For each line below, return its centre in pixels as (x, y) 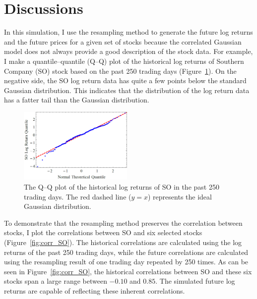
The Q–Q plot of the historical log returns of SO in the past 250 (122, 186)
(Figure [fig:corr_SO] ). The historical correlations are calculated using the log (123, 242)
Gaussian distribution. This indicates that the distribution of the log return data (127, 90)
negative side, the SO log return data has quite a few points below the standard (125, 80)
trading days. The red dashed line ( (78, 196)
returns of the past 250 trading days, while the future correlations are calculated (126, 252)
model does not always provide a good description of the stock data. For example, (128, 51)
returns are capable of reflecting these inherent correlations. (95, 290)
